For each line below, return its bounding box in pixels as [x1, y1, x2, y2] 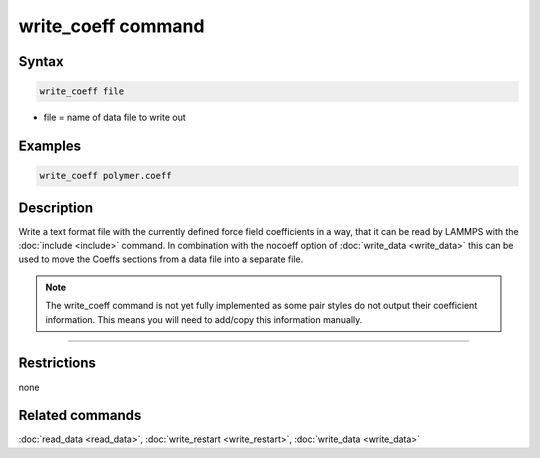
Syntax [18, 53, 64, 70]
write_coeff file [39, 86, 125, 97]
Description [18, 199, 94, 216]
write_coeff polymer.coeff [39, 170, 172, 182]
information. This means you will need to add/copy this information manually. [45, 313, 363, 325]
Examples [18, 137, 82, 154]
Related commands [18, 407, 142, 424]
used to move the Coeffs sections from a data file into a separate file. [18, 253, 304, 265]
